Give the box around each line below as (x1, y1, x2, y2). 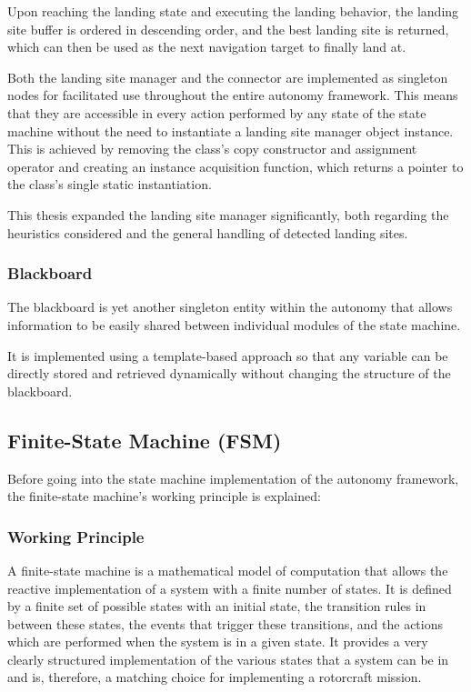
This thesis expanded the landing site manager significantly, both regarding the (7, 205, 449, 224)
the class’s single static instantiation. (7, 175, 212, 194)
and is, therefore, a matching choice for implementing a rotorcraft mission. (7, 667, 422, 687)
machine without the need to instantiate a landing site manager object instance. (7, 121, 454, 140)
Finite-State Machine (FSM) (7, 426, 282, 454)
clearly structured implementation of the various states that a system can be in (7, 649, 449, 668)
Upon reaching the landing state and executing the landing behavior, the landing (7, 2, 459, 20)
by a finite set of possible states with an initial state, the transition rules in (7, 597, 426, 616)
